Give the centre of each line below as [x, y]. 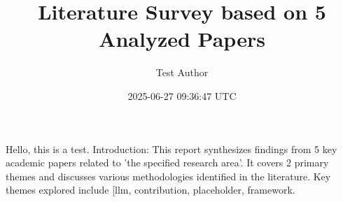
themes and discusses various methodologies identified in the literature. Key [168, 176]
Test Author [182, 72]
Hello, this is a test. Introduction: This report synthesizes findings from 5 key [171, 149]
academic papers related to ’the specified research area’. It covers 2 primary [167, 163]
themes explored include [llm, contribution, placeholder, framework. [150, 190]
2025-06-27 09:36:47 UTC [182, 95]
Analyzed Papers [182, 39]
